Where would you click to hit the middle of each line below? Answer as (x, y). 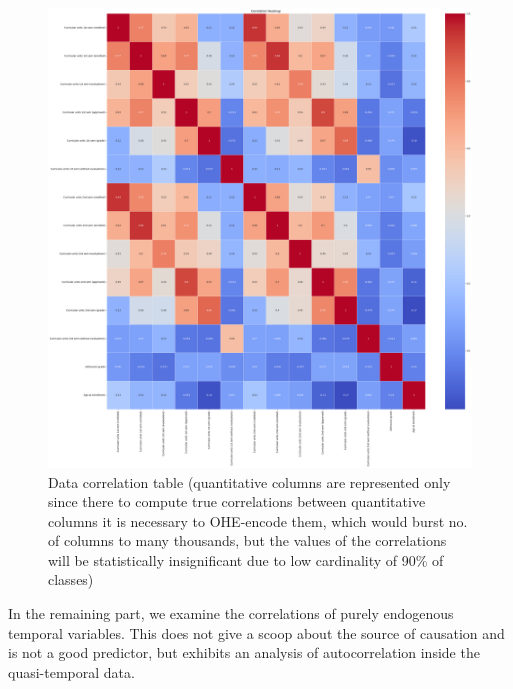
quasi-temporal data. (71, 671)
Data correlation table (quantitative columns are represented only (249, 481)
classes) (71, 579)
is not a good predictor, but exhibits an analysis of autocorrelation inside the (244, 652)
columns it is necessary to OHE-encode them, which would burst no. (258, 520)
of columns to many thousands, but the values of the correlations (247, 540)
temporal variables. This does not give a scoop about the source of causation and (256, 632)
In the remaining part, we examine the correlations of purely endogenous (231, 613)
